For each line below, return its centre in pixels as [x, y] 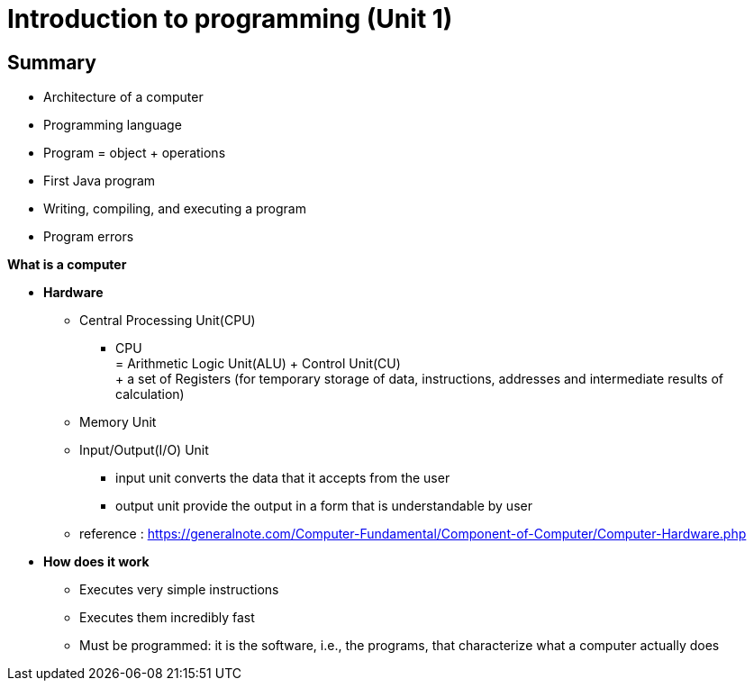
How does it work [96, 562]
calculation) [150, 394]
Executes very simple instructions [179, 590]
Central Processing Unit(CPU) [168, 321]
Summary [52, 62]
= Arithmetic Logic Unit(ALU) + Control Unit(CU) [258, 364]
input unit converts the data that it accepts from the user [283, 478]
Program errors [89, 237]
